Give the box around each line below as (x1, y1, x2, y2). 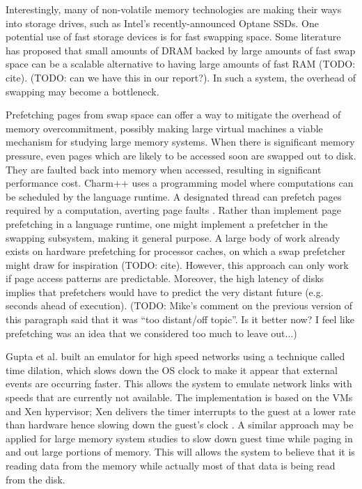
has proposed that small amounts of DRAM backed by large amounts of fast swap (6, 42, 356, 57)
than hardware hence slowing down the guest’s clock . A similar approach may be (6, 417, 354, 432)
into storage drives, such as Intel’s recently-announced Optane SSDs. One (6, 15, 319, 30)
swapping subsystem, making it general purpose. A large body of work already (6, 230, 340, 244)
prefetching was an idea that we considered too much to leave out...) (6, 325, 297, 340)
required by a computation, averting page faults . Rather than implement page (6, 203, 341, 217)
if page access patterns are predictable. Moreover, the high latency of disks (6, 271, 324, 286)
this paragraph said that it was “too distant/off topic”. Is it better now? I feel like (6, 312, 354, 327)
